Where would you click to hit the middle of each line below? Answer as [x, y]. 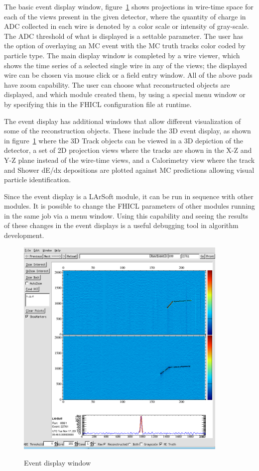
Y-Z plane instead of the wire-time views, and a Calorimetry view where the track [129, 160]
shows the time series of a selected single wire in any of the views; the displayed [126, 65]
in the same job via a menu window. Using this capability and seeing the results [126, 215]
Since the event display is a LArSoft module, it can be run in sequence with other [129, 196]
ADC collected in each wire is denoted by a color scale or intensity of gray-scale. [127, 26]
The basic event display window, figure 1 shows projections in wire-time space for [129, 6]
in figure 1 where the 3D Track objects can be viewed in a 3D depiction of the [124, 140]
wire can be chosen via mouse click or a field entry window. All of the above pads [128, 75]
